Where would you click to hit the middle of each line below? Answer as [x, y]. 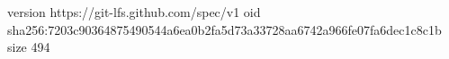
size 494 [29, 47]
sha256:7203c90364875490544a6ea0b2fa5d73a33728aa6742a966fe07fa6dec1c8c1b [224, 29]
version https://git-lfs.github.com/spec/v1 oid [134, 12]
